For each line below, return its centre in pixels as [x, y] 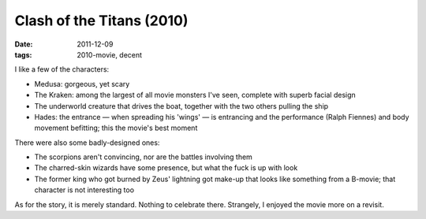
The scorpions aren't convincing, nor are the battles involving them [143, 157]
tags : [23, 54]
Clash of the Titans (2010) [101, 20]
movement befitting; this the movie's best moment [116, 128]
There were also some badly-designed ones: [87, 143]
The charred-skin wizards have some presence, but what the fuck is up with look [166, 168]
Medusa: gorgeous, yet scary [82, 84]
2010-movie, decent [109, 54]
